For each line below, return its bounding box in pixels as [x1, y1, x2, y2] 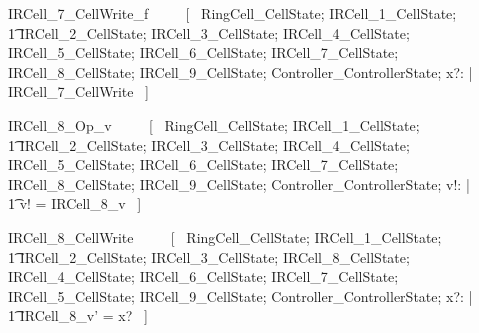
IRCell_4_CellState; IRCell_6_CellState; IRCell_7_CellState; [8, 266, 399, 287]
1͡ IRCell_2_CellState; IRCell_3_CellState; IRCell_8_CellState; [8, 246, 410, 267]
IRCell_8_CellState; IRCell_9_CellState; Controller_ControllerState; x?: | [8, 61, 473, 82]
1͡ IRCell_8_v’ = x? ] [8, 305, 148, 326]
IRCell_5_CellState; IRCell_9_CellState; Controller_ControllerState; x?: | [8, 285, 473, 306]
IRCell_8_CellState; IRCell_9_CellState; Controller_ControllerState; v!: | [8, 173, 470, 194]
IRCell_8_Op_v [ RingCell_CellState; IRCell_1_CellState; [8, 114, 420, 135]
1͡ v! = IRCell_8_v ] [8, 193, 142, 214]
